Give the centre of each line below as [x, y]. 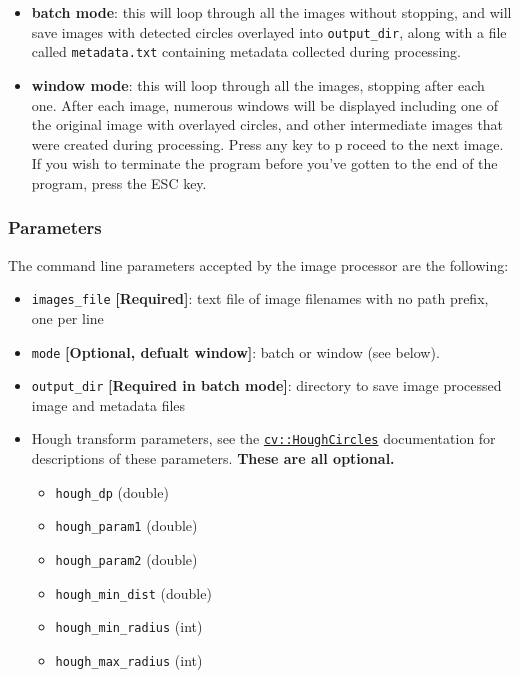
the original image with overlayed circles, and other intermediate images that [267, 124]
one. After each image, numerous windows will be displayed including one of [264, 104]
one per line [67, 317]
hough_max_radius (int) [129, 659]
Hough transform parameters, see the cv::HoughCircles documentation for [263, 438]
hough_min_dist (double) [133, 592]
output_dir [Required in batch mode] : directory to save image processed [266, 385]
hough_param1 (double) [126, 525]
